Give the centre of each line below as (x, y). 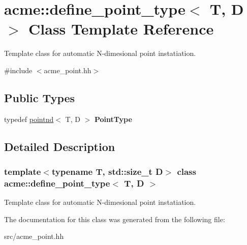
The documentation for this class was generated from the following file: (115, 219)
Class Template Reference (121, 29)
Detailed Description (60, 146)
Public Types (40, 97)
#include (18, 70)
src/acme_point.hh (34, 236)
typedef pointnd (29, 119)
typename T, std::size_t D (107, 171)
